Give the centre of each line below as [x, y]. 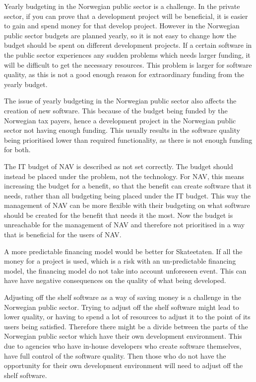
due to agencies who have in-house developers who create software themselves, [123, 346]
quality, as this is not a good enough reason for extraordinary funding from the [124, 74]
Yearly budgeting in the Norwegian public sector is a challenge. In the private [122, 6]
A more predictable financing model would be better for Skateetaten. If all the [123, 251]
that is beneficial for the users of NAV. [63, 235]
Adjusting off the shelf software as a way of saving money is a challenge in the [123, 297]
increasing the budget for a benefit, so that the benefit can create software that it [128, 186]
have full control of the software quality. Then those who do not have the [115, 355]
